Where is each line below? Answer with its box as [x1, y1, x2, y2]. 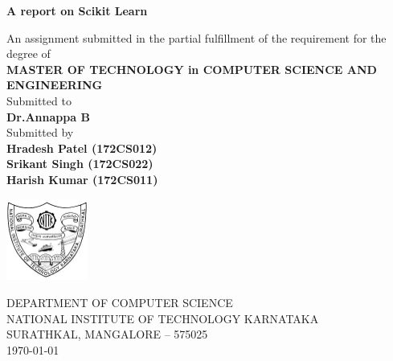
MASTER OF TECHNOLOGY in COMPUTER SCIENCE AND [6, 60, 377, 77]
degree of [6, 45, 51, 62]
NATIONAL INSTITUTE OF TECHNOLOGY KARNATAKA [6, 310, 319, 326]
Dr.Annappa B [6, 108, 90, 125]
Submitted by [6, 124, 74, 141]
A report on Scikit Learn [6, 2, 148, 18]
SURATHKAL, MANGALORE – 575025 [6, 326, 208, 343]
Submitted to [6, 92, 72, 109]
